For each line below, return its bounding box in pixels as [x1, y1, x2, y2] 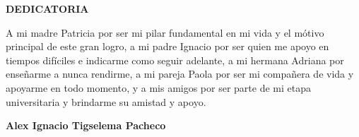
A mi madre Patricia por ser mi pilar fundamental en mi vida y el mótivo [6, 25, 324, 40]
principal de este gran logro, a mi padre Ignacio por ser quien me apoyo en [6, 39, 329, 54]
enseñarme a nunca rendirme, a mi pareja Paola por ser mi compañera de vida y [6, 66, 354, 81]
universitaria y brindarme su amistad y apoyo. [6, 94, 206, 109]
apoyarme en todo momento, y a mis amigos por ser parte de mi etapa [6, 80, 311, 95]
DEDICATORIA [6, 1, 89, 16]
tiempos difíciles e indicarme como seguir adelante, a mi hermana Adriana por [6, 52, 344, 67]
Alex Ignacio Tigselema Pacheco [6, 118, 166, 133]
